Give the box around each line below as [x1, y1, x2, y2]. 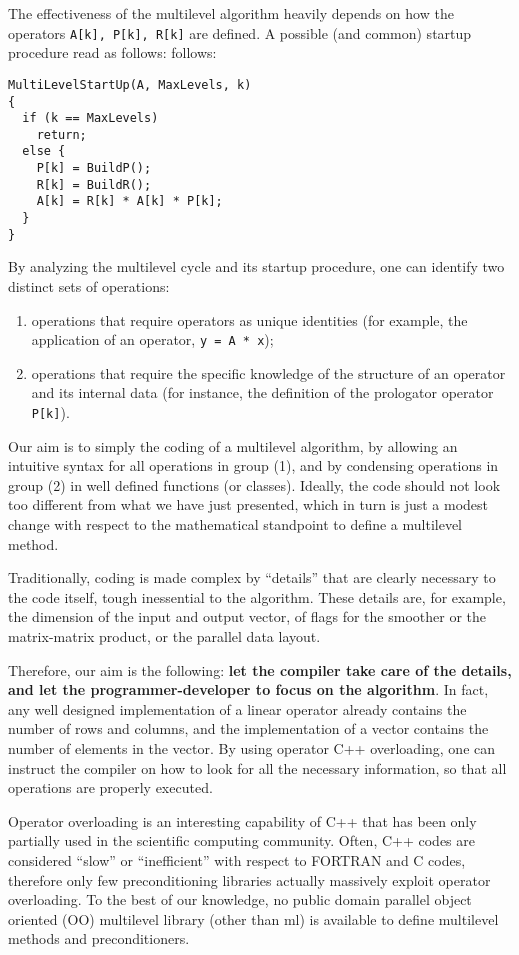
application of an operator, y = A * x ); [31, 329, 274, 350]
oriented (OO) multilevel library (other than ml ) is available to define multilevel [8, 908, 499, 929]
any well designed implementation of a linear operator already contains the [8, 698, 467, 719]
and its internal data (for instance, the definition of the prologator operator [31, 382, 494, 403]
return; [36, 127, 87, 142]
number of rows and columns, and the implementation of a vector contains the [8, 718, 489, 739]
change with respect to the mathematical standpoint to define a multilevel [8, 514, 463, 535]
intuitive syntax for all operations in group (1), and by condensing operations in [8, 455, 499, 476]
